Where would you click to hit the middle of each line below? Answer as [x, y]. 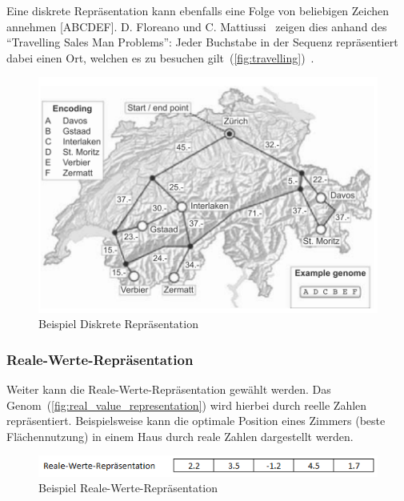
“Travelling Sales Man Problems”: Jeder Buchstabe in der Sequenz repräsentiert [202, 42]
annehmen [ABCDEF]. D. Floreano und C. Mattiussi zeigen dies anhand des [197, 26]
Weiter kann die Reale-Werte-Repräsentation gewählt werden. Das [169, 389]
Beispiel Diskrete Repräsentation [118, 324]
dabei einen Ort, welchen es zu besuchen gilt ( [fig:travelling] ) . [160, 57]
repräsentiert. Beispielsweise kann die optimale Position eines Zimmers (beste [196, 421]
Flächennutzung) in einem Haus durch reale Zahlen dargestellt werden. [180, 436]
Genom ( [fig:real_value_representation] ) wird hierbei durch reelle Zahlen [187, 405]
